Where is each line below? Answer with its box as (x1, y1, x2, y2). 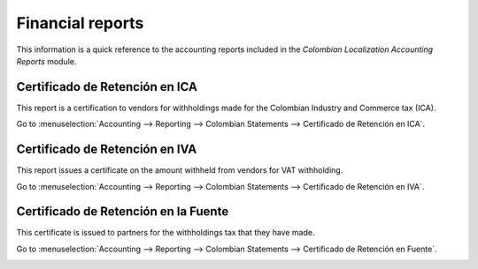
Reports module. (16, 56, 77, 66)
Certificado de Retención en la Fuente (16, 204, 229, 220)
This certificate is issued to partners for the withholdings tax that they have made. (16, 228, 315, 238)
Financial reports (16, 13, 144, 33)
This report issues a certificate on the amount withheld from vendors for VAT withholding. (16, 165, 343, 176)
